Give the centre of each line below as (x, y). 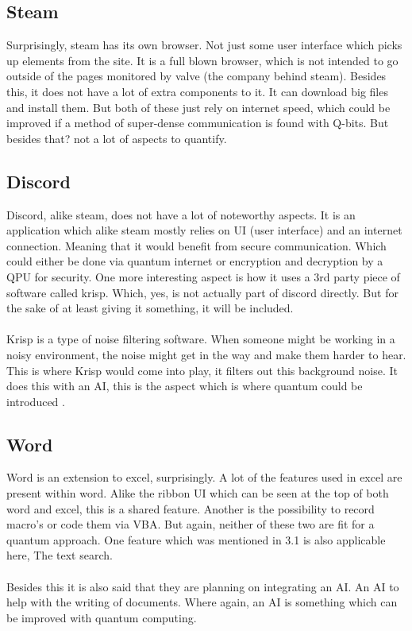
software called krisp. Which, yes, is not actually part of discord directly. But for (202, 292)
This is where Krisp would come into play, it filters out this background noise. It (202, 370)
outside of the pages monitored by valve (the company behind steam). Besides (196, 76)
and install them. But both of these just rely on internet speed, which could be (198, 107)
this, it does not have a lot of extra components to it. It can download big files (197, 91)
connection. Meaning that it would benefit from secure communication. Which (196, 245)
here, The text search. (60, 555)
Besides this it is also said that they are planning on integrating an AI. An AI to (203, 586)
